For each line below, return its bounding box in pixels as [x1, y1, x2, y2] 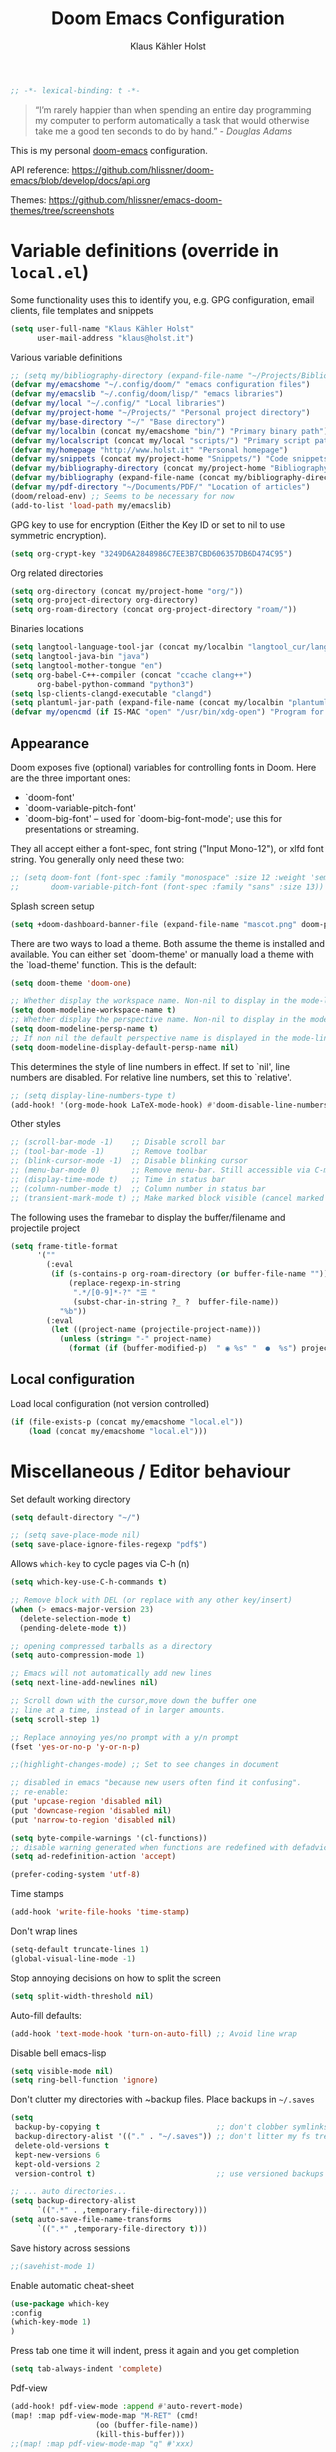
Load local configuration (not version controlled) [10, 1397, 210, 1409]
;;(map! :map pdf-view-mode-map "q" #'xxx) [10, 2438, 195, 2449]
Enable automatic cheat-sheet [10, 2279, 135, 2291]
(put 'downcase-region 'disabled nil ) [10, 1805, 172, 1816]
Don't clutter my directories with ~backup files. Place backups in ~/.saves [10, 2093, 315, 2106]
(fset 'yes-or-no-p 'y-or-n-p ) [10, 1742, 141, 1752]
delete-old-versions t [14, 2140, 110, 2151]
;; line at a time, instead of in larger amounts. [10, 1705, 226, 1715]
